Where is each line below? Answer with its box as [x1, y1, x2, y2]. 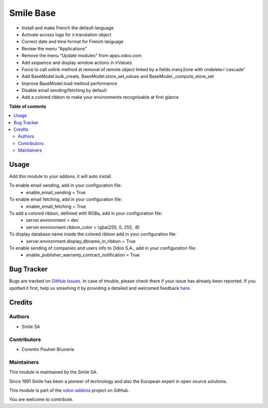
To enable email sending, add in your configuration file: [9, 182, 122, 188]
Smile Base [9, 7, 56, 18]
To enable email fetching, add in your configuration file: [9, 196, 123, 202]
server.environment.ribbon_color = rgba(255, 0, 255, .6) [26, 224, 140, 230]
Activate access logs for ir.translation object [21, 31, 112, 37]
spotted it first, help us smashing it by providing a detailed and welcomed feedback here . [9, 285, 191, 291]
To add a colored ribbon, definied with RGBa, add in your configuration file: [9, 210, 163, 216]
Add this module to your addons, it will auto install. [9, 173, 113, 179]
